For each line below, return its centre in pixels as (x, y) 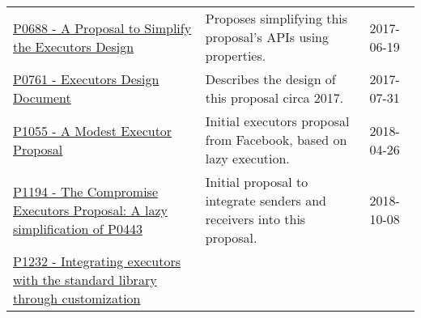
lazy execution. (247, 158)
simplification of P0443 (78, 228)
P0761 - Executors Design (86, 79)
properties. (236, 55)
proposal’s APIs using (267, 37)
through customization (77, 298)
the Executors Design (74, 46)
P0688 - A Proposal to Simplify (102, 28)
